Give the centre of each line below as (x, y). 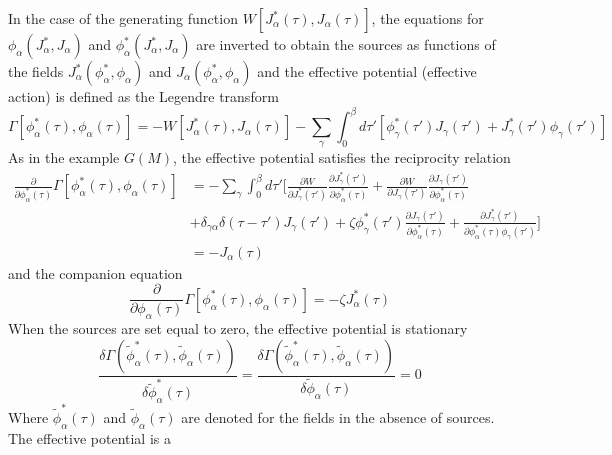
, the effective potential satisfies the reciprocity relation (342, 157)
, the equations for (427, 18)
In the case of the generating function (123, 18)
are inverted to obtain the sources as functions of (346, 44)
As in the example (64, 157)
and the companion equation (95, 272)
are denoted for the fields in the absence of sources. (338, 416)
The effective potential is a (89, 437)
